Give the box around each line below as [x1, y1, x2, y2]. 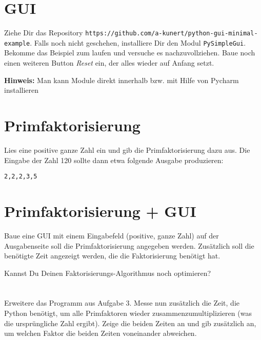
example [4, 39, 30, 47]
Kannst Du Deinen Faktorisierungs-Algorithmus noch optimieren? [4, 267, 211, 278]
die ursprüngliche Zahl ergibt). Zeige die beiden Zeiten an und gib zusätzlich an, [4, 317, 256, 328]
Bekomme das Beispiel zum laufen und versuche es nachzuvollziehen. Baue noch [4, 47, 255, 58]
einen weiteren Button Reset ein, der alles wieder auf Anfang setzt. [4, 57, 214, 68]
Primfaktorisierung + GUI [4, 200, 196, 221]
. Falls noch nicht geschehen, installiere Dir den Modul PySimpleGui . [30, 37, 246, 48]
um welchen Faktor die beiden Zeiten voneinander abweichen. [4, 328, 197, 338]
